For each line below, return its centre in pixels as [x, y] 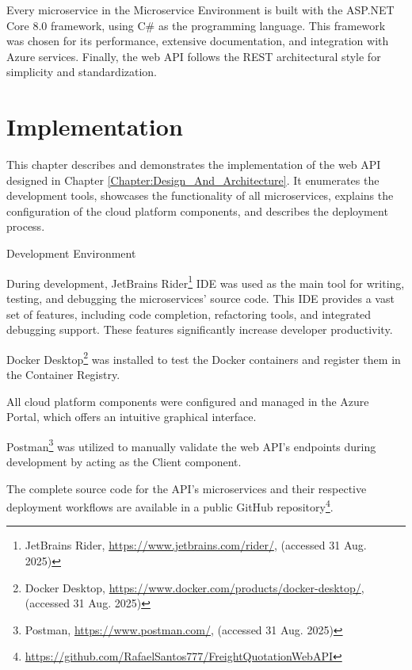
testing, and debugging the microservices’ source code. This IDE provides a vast [200, 298]
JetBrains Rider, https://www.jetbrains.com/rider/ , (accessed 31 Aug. [196, 545]
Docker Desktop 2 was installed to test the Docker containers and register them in [204, 358]
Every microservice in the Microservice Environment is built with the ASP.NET [200, 10]
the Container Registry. [63, 374]
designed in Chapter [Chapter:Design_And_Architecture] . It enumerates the [193, 180]
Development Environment [71, 253]
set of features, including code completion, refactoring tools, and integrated [189, 314]
